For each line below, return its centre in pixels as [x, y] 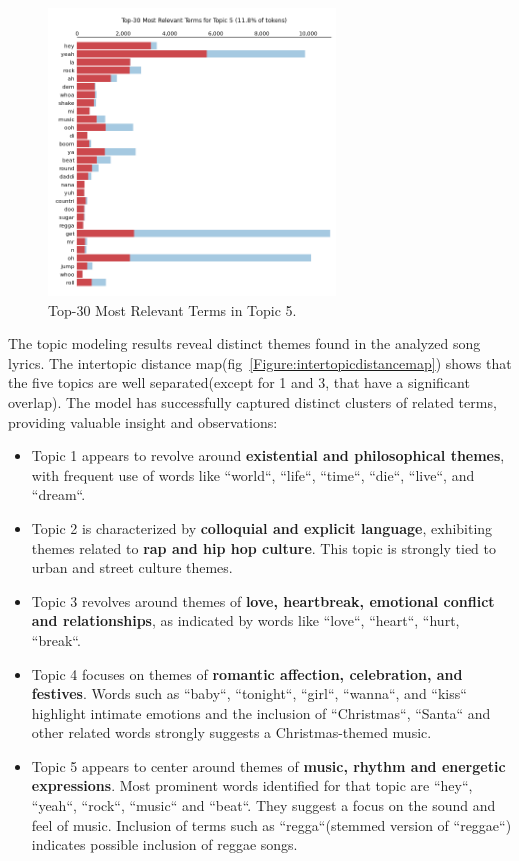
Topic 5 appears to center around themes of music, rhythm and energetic [268, 765]
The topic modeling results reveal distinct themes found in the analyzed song [244, 343]
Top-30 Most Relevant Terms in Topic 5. [172, 309]
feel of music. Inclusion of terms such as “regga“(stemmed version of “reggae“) [271, 824]
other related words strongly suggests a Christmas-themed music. [231, 732]
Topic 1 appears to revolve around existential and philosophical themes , [268, 455]
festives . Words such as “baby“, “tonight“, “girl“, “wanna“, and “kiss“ [249, 693]
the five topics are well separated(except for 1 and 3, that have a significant [239, 382]
